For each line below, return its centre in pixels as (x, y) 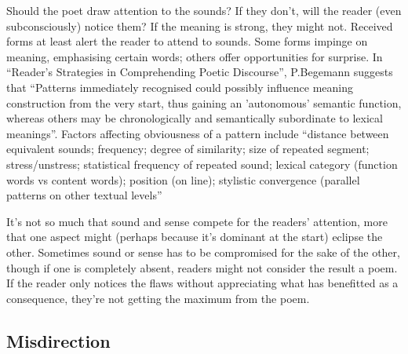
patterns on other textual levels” (84, 195)
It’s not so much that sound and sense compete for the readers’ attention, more (197, 221)
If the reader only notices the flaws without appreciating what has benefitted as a (202, 283)
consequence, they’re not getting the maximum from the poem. (158, 298)
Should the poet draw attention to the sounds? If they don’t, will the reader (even (204, 10)
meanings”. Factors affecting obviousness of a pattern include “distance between (198, 133)
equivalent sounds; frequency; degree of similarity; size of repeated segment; (188, 149)
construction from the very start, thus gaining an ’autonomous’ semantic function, (204, 102)
